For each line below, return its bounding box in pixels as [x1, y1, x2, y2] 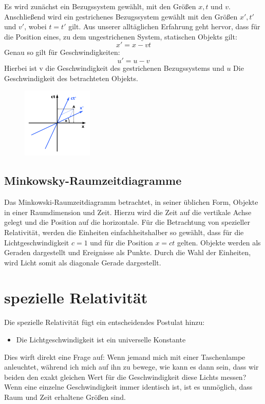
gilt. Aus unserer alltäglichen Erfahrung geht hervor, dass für [68, 21, 260, 32]
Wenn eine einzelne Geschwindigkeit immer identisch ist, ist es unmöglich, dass [4, 381, 253, 392]
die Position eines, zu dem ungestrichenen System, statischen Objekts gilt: [4, 31, 237, 42]
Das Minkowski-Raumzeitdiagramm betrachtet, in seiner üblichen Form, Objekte [4, 197, 258, 207]
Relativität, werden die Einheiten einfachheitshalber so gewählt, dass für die [4, 226, 244, 237]
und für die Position [90, 237, 153, 247]
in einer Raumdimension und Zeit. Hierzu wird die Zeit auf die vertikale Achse [4, 206, 252, 217]
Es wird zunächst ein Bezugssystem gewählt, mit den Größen [4, 1, 196, 11]
